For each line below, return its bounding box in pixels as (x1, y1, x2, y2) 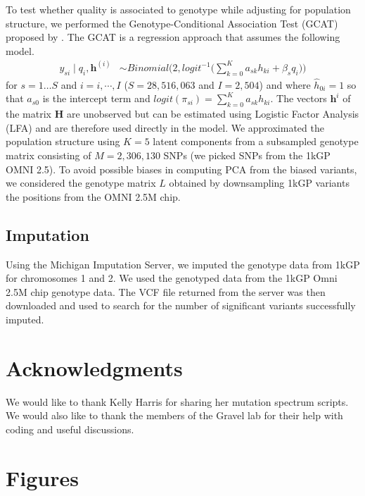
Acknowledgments (6, 353, 183, 382)
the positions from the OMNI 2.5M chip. (6, 189, 181, 204)
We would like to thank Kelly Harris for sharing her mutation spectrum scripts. (6, 394, 349, 409)
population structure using (6, 134, 120, 149)
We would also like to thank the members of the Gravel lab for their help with (6, 408, 343, 423)
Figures (6, 463, 79, 492)
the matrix (6, 106, 51, 121)
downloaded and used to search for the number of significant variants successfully (6, 298, 356, 313)
